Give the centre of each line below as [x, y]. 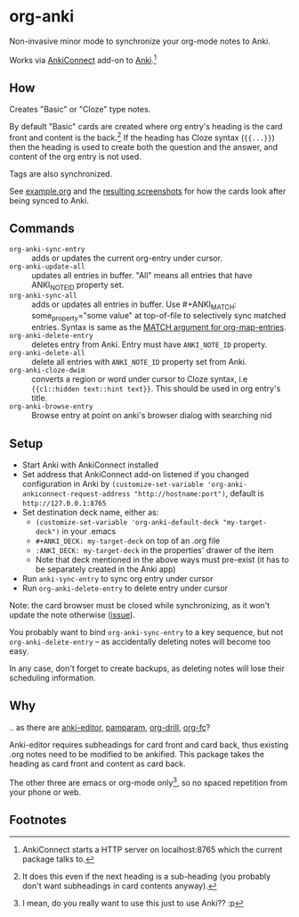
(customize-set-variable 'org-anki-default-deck [127, 523]
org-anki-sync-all [43, 295]
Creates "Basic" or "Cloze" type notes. [80, 110]
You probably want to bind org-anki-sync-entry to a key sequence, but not [146, 632]
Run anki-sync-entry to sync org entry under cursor [117, 579]
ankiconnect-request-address [76, 494]
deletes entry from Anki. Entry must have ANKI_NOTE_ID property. [149, 344]
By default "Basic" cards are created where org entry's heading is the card [146, 127]
